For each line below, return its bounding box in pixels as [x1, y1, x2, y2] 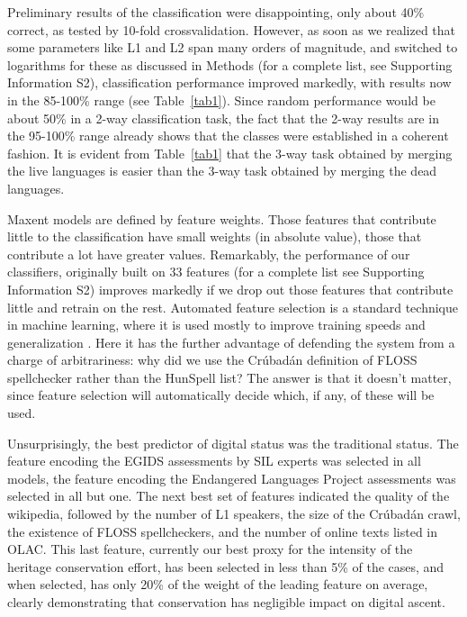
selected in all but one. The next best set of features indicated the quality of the [7, 486, 450, 505]
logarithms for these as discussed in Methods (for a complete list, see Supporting [7, 55, 453, 74]
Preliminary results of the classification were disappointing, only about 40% [7, 3, 425, 21]
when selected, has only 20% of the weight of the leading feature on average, [7, 575, 428, 594]
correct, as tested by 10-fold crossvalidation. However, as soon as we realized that [7, 20, 456, 39]
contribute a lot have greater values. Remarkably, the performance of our [7, 244, 410, 263]
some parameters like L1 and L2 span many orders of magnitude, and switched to [7, 38, 458, 57]
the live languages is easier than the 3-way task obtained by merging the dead [7, 161, 437, 180]
